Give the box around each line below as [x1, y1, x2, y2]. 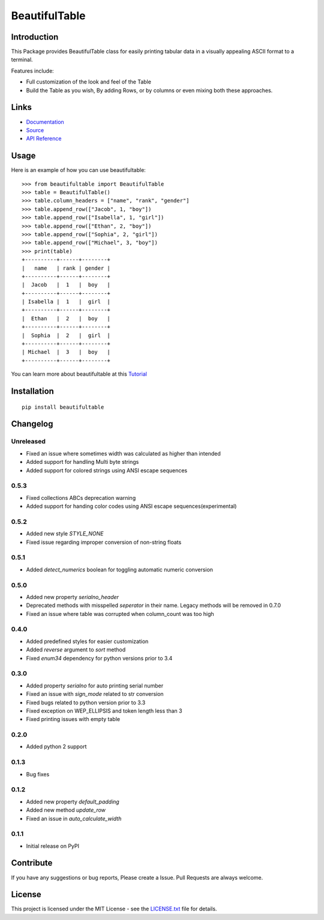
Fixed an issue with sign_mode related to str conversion [26, 690, 164, 698]
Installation [11, 386, 54, 397]
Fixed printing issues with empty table [26, 716, 120, 723]
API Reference [26, 135, 62, 142]
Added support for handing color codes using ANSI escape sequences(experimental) [26, 502, 237, 510]
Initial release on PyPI [26, 842, 80, 850]
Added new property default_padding [26, 798, 119, 805]
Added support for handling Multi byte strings [26, 458, 139, 466]
